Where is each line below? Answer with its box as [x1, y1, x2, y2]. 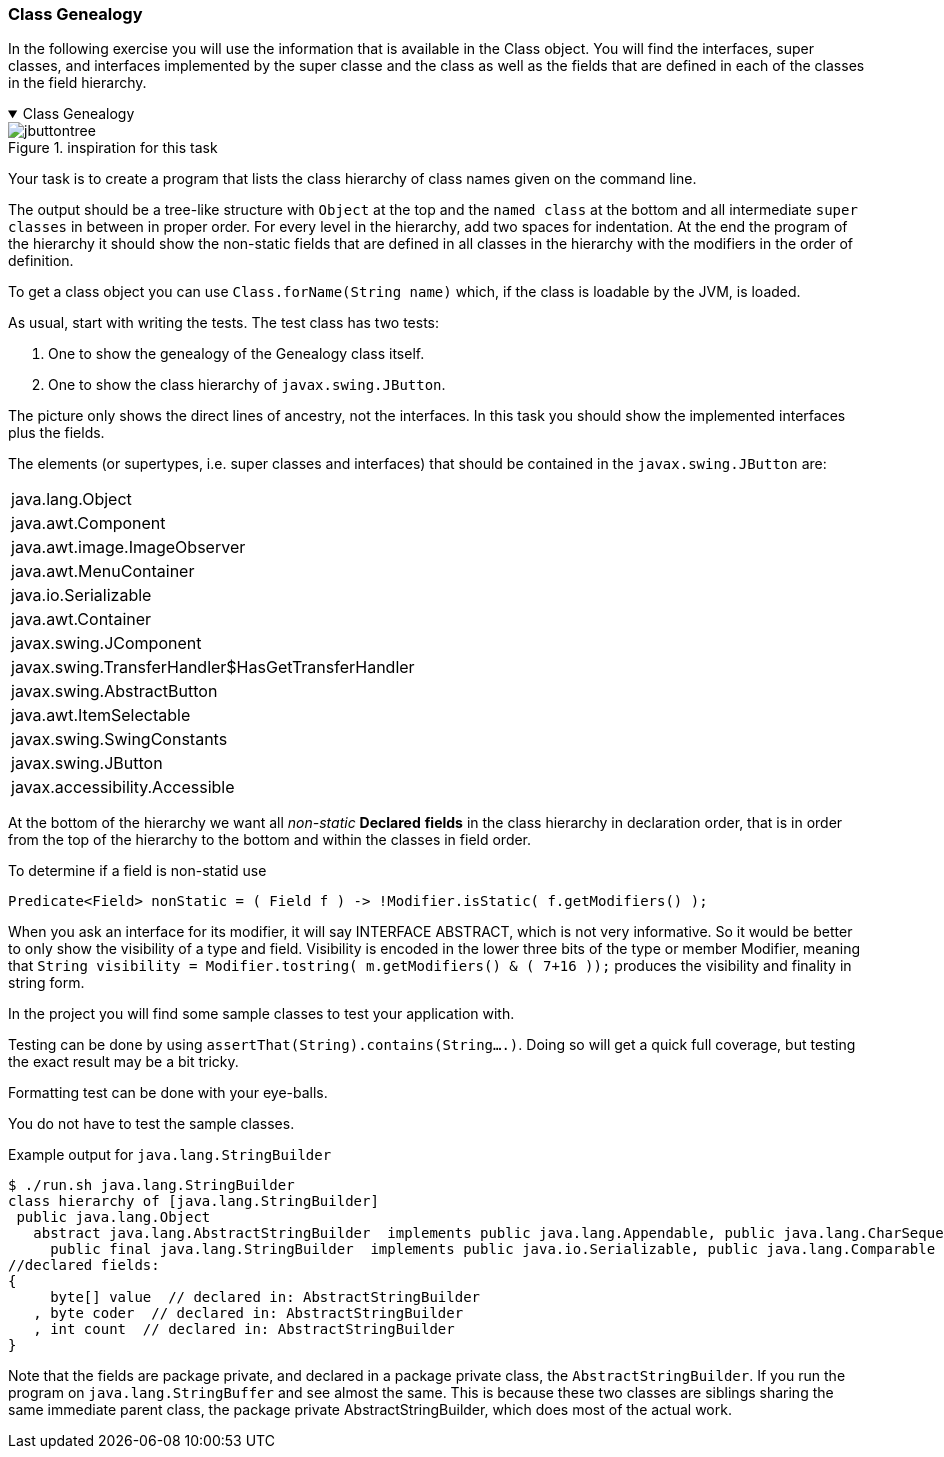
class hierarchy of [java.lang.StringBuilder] [8, 1193, 379, 1210]
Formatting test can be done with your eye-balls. [8, 1084, 328, 1102]
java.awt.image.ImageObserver [11, 537, 246, 558]
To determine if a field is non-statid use [8, 862, 267, 880]
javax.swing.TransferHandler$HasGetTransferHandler [11, 657, 415, 678]
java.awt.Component [11, 513, 166, 534]
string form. [8, 974, 85, 992]
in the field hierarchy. [8, 74, 147, 92]
